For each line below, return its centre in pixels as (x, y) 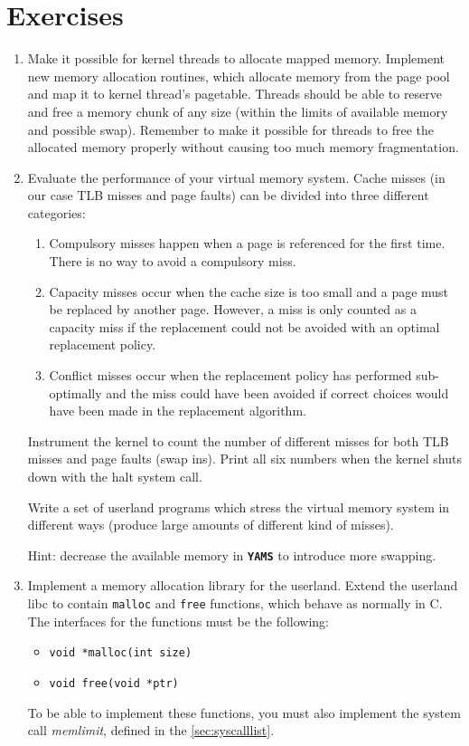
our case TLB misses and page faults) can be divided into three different (228, 195)
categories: (56, 212)
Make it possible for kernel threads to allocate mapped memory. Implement (236, 58)
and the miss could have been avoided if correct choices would (277, 392)
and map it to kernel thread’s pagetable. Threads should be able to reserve (235, 94)
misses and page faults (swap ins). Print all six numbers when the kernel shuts (244, 459)
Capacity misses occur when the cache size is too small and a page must (249, 291)
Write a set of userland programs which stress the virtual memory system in (239, 507)
